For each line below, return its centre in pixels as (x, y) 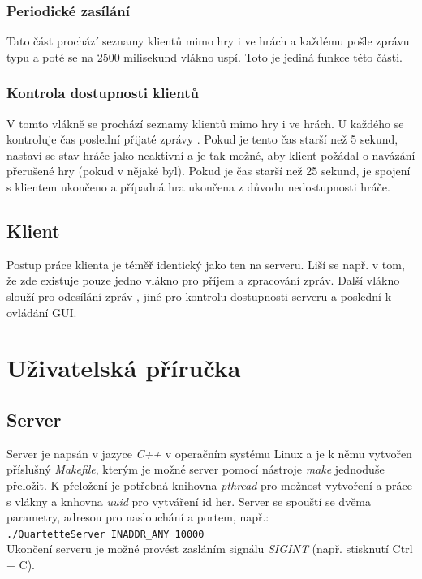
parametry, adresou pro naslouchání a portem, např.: (138, 517)
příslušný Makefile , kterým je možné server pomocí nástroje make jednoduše (196, 469)
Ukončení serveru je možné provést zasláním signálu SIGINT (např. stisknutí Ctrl (210, 549)
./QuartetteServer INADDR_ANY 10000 (105, 534)
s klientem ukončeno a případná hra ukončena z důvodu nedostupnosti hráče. (198, 187)
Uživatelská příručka (124, 368)
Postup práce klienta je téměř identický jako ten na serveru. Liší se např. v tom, (206, 264)
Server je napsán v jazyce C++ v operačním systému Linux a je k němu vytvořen (209, 453)
